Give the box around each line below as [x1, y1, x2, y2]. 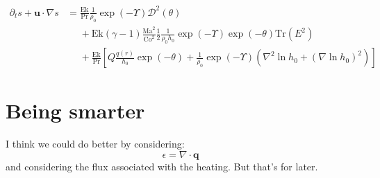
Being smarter [6, 96, 145, 125]
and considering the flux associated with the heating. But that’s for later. [6, 159, 318, 173]
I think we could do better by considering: [6, 136, 185, 151]
